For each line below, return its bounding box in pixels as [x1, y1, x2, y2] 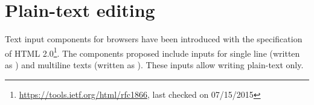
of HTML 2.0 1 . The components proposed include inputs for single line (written [5, 45, 300, 59]
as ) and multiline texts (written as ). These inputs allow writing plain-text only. [5, 58, 304, 71]
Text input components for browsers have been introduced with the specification [5, 33, 303, 45]
